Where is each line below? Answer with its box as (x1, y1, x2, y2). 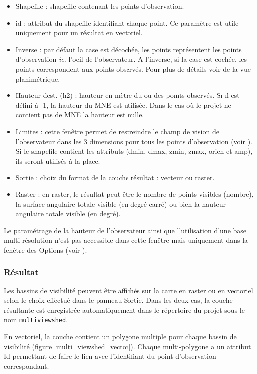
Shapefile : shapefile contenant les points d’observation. (15, 1, 184, 11)
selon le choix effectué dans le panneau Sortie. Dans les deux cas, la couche (4, 295, 233, 305)
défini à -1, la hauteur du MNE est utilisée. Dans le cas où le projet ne (15, 99, 231, 110)
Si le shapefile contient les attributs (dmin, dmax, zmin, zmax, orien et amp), (15, 146, 253, 156)
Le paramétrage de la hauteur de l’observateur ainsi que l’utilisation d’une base (4, 225, 247, 235)
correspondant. (4, 360, 49, 371)
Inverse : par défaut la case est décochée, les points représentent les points (15, 44, 242, 54)
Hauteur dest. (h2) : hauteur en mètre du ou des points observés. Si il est (15, 90, 240, 100)
